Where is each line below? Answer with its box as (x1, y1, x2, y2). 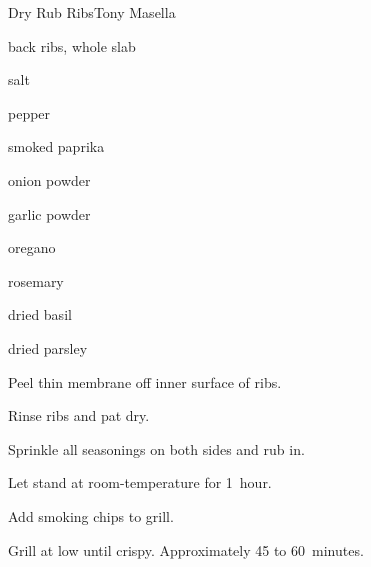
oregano (8, 237, 56, 258)
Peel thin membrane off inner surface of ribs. (8, 371, 282, 392)
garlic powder (8, 203, 91, 224)
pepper (8, 102, 51, 123)
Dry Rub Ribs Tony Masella (8, 2, 176, 22)
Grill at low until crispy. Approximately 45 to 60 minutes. (8, 539, 364, 560)
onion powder (8, 169, 91, 190)
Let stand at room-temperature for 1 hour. (8, 472, 272, 493)
